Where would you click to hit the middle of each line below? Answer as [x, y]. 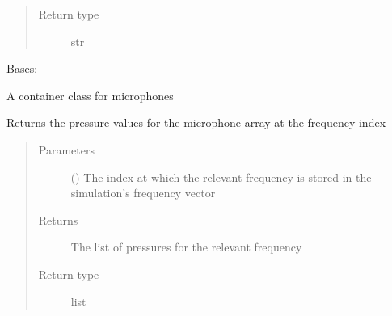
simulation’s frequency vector [143, 193]
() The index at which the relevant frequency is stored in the [221, 177]
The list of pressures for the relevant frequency [186, 247]
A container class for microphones [90, 95]
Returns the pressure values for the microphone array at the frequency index [196, 122]
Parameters [66, 149]
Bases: [22, 68]
